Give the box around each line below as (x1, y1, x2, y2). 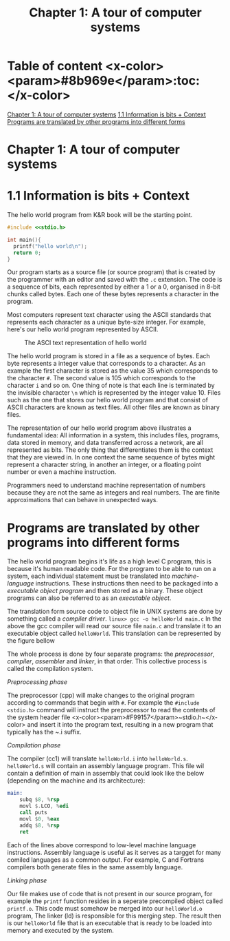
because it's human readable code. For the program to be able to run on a (7, 565, 216, 573)
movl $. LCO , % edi (19, 803, 69, 810)
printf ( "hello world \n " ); (13, 242, 88, 249)
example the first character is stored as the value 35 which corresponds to (7, 366, 218, 375)
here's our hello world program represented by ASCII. (7, 325, 159, 333)
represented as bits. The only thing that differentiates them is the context (7, 446, 214, 454)
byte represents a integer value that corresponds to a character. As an (7, 360, 206, 368)
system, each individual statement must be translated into (7, 572, 170, 580)
